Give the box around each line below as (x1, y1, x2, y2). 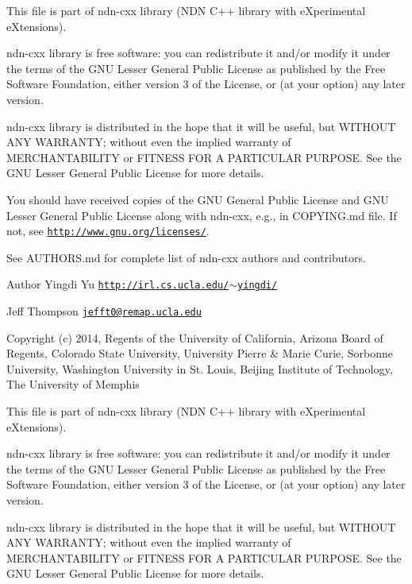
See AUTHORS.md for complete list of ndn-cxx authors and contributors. (6, 249, 366, 265)
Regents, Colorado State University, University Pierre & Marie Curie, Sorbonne (6, 345, 394, 362)
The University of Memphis (6, 376, 140, 393)
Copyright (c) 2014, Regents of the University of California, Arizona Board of (6, 329, 383, 346)
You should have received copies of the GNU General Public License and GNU (6, 191, 389, 207)
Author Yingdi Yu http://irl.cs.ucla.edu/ (6, 276, 229, 292)
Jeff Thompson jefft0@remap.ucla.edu (6, 303, 202, 319)
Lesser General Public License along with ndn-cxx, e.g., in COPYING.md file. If (6, 207, 397, 223)
